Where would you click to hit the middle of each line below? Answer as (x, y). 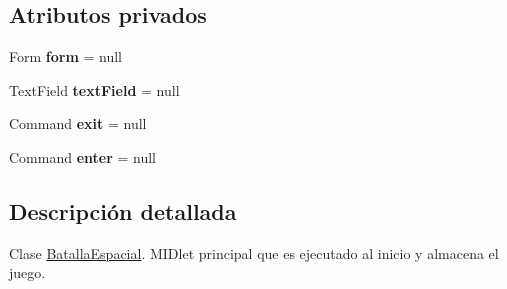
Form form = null (65, 56)
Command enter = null (83, 156)
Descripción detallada (123, 210)
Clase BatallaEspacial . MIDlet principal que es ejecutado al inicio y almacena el (254, 252)
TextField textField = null (94, 89)
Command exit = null (78, 123)
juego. (27, 272)
